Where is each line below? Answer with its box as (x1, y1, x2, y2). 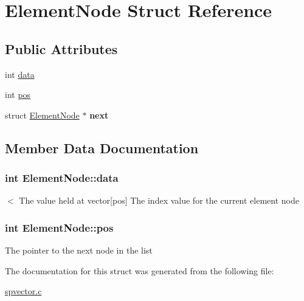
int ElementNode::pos (5, 220, 114, 235)
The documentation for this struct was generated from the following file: (5, 264, 274, 277)
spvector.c (5, 285, 42, 297)
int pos (5, 88, 31, 101)
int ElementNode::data (5, 170, 119, 185)
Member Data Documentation (5, 138, 199, 157)
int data (5, 67, 35, 80)
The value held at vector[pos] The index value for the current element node (19, 194, 299, 207)
